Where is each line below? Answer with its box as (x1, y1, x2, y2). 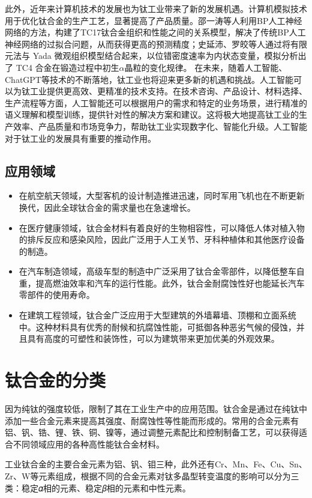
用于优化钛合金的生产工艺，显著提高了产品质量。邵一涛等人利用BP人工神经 (5, 14, 302, 26)
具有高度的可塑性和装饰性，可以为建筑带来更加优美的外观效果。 (27, 332, 280, 345)
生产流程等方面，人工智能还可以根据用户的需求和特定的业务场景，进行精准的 (5, 96, 307, 109)
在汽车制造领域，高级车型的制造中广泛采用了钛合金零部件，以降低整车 (19, 265, 296, 278)
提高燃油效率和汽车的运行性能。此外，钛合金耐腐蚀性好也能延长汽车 (35, 276, 305, 289)
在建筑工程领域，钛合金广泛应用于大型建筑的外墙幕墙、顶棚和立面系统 (19, 309, 296, 321)
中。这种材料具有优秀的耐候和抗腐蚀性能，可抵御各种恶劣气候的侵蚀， (19, 320, 296, 333)
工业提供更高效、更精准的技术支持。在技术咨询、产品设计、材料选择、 (29, 85, 307, 97)
